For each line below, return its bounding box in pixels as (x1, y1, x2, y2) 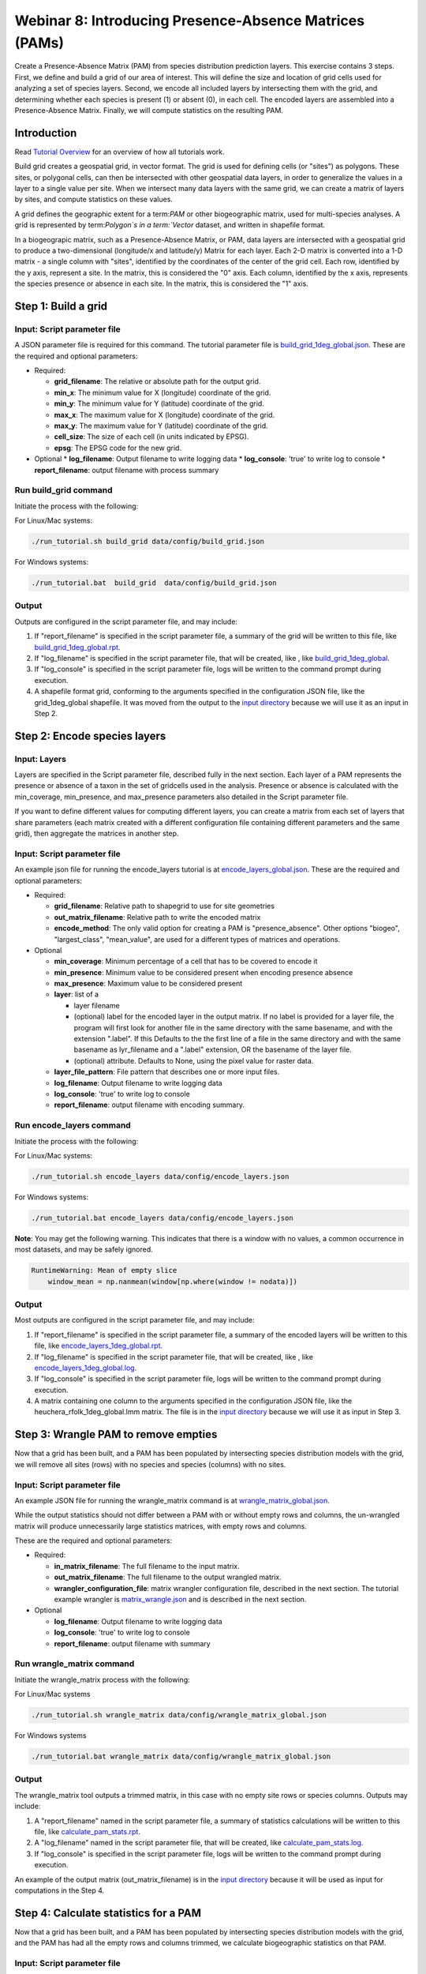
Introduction (14, 126, 77, 140)
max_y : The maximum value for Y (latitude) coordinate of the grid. (54, 421, 268, 430)
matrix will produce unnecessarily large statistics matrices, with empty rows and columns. (14, 1521, 307, 1531)
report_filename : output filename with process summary (34, 465, 219, 475)
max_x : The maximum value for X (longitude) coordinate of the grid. (54, 410, 275, 419)
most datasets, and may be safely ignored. (14, 1244, 153, 1255)
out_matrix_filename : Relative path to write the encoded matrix (54, 912, 261, 921)
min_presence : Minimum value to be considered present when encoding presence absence (54, 967, 353, 977)
